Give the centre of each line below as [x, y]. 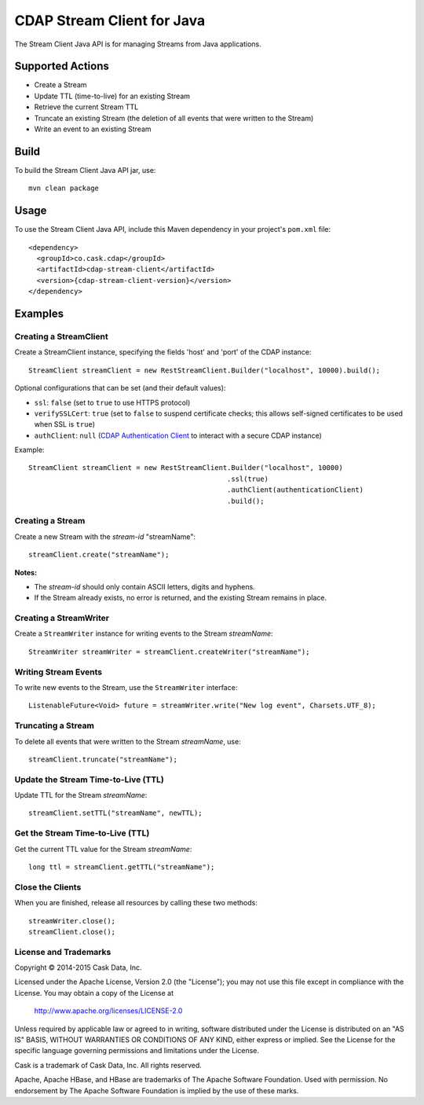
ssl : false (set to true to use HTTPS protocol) [112, 402]
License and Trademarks [63, 952]
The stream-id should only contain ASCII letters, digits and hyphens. [144, 586]
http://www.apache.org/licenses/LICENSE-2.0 [108, 1011]
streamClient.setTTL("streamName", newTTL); [116, 813]
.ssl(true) [247, 479]
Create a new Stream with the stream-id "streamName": [105, 536]
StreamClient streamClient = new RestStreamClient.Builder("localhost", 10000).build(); [205, 370]
